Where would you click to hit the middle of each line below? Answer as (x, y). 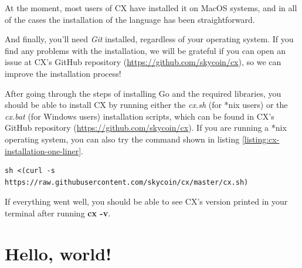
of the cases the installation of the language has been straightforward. (130, 19)
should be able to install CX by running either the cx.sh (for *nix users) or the (146, 105)
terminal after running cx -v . (58, 213)
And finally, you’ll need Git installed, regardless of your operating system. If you (149, 39)
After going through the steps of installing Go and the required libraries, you (143, 93)
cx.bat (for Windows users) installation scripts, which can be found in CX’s (140, 116)
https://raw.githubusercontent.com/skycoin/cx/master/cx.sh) (127, 182)
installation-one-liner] (43, 150)
